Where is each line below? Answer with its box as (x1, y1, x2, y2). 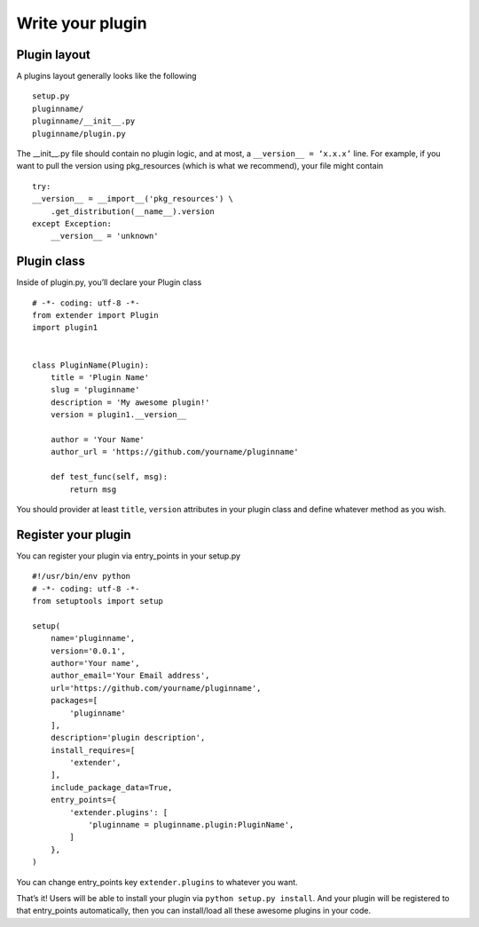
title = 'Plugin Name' (50, 373, 150, 382)
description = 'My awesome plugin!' (50, 397, 210, 408)
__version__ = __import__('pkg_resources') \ (32, 194, 234, 204)
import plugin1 (32, 322, 98, 333)
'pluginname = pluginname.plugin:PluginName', (88, 820, 294, 830)
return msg (69, 484, 117, 495)
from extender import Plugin (32, 311, 159, 321)
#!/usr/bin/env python (32, 571, 131, 582)
